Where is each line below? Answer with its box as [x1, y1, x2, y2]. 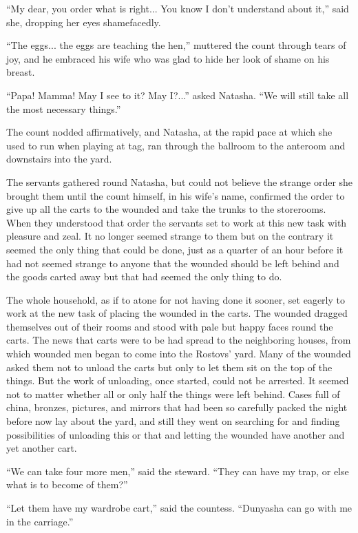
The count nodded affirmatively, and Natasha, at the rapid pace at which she [6, 125, 333, 139]
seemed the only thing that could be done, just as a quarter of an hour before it [6, 242, 344, 256]
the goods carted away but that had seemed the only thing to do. [6, 269, 282, 284]
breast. [6, 65, 35, 79]
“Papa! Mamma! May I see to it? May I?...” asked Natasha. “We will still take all [6, 87, 349, 102]
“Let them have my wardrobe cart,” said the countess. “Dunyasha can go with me [6, 501, 352, 514]
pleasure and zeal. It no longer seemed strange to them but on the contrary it [6, 229, 334, 243]
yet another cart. [6, 441, 77, 455]
